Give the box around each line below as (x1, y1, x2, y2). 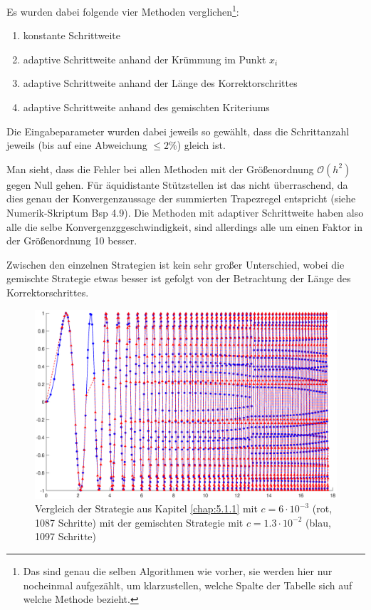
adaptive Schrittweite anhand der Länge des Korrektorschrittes (23, 76, 298, 91)
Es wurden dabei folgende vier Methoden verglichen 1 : (6, 2, 239, 19)
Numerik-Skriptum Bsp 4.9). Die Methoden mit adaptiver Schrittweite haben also (6, 205, 364, 219)
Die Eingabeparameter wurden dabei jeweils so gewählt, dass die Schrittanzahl (6, 123, 350, 138)
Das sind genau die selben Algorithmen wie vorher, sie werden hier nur (23, 563, 333, 578)
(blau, (305, 515, 331, 529)
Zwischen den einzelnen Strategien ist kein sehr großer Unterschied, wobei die (6, 257, 345, 272)
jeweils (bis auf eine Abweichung (6, 138, 147, 152)
